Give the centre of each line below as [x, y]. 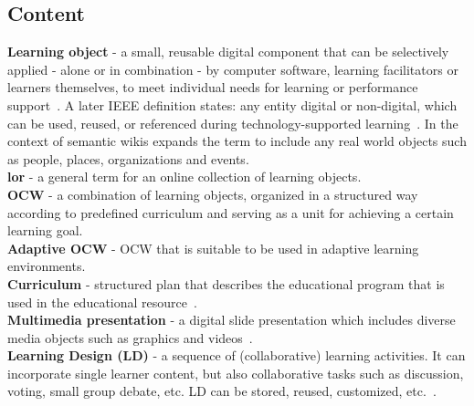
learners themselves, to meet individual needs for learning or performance [213, 87]
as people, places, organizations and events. [128, 158]
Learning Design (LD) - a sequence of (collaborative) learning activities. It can [237, 355]
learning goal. [45, 230]
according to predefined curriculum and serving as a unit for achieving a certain [231, 212]
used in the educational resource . [102, 302]
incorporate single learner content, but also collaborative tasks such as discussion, [236, 373]
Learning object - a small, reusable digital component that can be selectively [228, 52]
